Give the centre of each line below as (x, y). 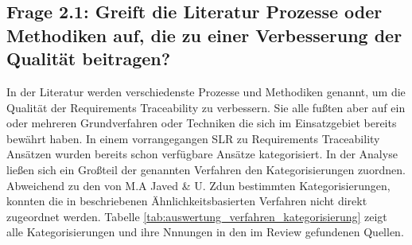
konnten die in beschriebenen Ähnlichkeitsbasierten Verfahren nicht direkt (187, 201)
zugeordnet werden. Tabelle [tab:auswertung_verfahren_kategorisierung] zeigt (197, 216)
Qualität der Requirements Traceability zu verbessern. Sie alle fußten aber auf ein (206, 107)
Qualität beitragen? (89, 58)
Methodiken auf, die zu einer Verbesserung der (204, 35)
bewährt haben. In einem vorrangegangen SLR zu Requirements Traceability (193, 138)
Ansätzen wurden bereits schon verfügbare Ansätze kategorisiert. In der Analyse (202, 154)
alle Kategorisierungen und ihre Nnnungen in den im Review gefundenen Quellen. (205, 232)
